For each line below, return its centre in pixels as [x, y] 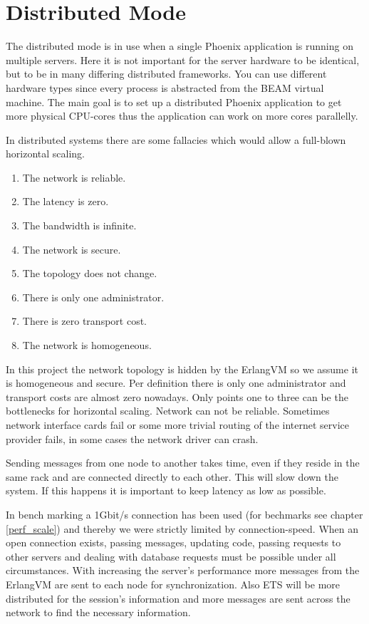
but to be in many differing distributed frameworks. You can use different [166, 74]
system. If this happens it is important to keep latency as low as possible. [166, 490]
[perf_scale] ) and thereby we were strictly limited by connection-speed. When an [182, 528]
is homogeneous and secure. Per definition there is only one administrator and [176, 383]
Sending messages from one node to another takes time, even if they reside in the [183, 463]
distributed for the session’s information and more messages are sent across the [178, 598]
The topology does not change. [90, 273]
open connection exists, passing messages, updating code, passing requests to [173, 542]
